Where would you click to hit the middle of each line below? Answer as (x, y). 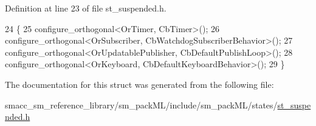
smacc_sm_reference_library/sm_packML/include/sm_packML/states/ (141, 104)
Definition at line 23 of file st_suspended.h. (86, 8)
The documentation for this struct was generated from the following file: (139, 84)
